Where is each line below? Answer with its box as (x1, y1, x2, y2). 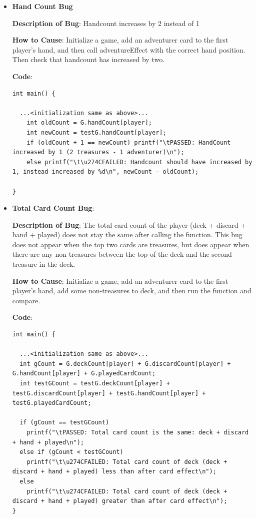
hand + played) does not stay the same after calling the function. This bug (12, 229, 242, 240)
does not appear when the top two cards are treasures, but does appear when (12, 239, 249, 249)
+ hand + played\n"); (12, 438, 84, 446)
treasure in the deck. (12, 259, 75, 269)
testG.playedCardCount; (12, 399, 91, 407)
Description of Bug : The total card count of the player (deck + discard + (12, 219, 246, 230)
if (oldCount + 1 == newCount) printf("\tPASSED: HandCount (26, 139, 231, 146)
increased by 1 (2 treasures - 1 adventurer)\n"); (12, 149, 184, 156)
